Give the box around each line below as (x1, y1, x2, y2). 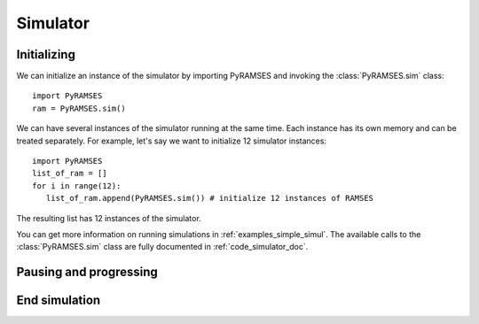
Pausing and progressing (16, 265, 159, 280)
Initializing (16, 47, 75, 62)
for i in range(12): (32, 181, 122, 190)
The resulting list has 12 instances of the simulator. (16, 212, 201, 223)
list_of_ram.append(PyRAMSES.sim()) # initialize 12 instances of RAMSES (45, 193, 374, 204)
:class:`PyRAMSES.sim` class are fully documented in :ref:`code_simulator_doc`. (16, 242, 309, 252)
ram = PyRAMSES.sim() (32, 103, 126, 113)
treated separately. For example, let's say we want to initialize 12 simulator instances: (16, 135, 327, 146)
